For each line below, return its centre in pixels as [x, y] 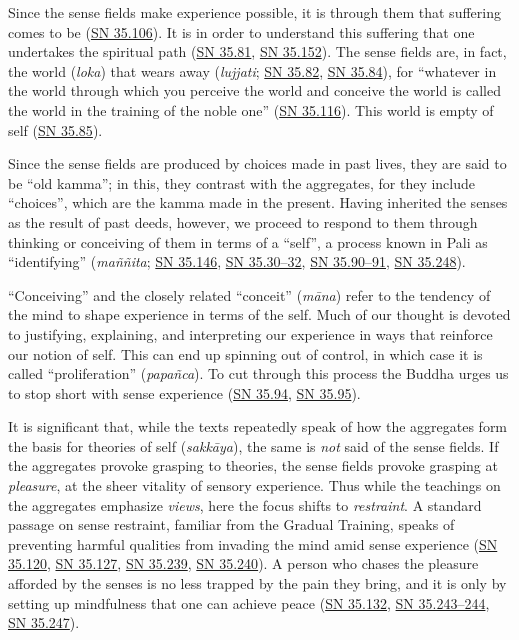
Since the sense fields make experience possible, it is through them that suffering [254, 12]
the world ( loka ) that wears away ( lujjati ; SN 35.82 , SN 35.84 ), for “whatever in [252, 70]
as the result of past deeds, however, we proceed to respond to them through [243, 221]
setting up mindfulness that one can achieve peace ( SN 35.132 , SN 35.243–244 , [249, 602]
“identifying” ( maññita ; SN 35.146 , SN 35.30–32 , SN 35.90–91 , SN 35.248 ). [237, 261]
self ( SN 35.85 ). [55, 129]
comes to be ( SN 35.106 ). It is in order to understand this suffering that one [241, 31]
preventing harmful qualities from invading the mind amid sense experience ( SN [253, 543]
